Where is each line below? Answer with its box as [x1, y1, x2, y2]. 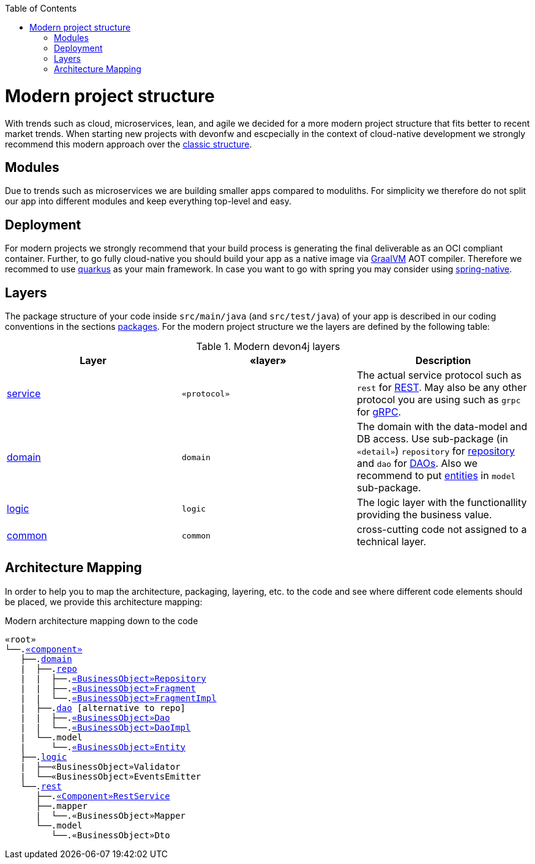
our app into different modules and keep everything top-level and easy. [5, 196, 291, 207]
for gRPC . [356, 406, 402, 419]
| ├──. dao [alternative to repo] [20, 702, 186, 713]
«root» [5, 634, 36, 644]
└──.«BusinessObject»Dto [51, 830, 170, 840]
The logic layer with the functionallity [356, 496, 527, 509]
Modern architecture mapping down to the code [5, 615, 198, 626]
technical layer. [356, 535, 427, 548]
